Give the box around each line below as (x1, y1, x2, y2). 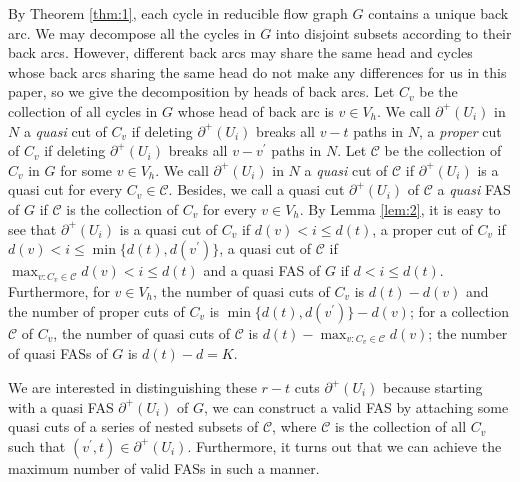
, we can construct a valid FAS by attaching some (204, 396, 509, 417)
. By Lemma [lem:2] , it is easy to (299, 198, 501, 219)
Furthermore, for (8, 280, 110, 301)
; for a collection (409, 300, 510, 321)
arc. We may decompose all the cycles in (8, 22, 256, 43)
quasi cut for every (8, 179, 123, 200)
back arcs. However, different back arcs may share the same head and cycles (8, 42, 473, 63)
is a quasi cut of (119, 218, 218, 239)
